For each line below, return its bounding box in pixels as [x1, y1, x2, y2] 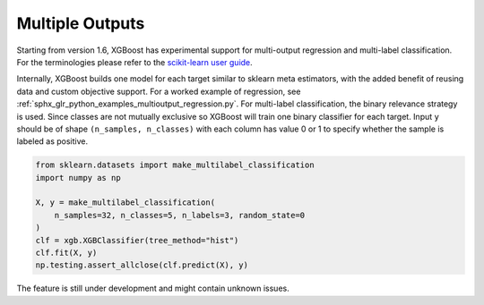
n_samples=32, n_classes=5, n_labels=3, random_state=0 [54, 210, 306, 220]
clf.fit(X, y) [35, 248, 98, 258]
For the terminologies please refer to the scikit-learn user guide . [16, 56, 253, 67]
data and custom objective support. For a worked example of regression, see [16, 86, 301, 97]
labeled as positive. [16, 136, 89, 147]
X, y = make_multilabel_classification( [35, 198, 215, 208]
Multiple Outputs [16, 13, 145, 33]
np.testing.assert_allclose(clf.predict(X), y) [35, 260, 248, 270]
